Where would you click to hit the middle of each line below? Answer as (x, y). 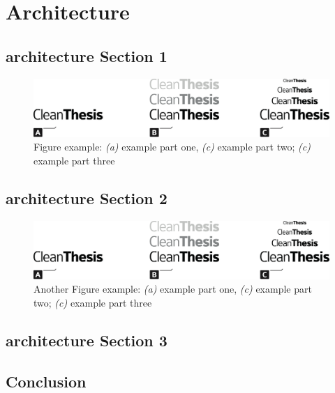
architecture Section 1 (87, 55)
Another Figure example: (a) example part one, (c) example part (173, 289)
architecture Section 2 (87, 198)
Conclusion (46, 381)
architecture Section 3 (87, 340)
